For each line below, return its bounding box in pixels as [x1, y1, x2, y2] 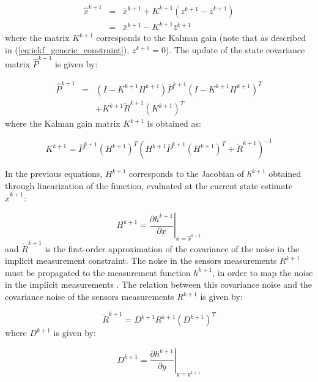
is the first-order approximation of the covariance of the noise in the [45, 242, 300, 255]
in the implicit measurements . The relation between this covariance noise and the [5, 278, 312, 291]
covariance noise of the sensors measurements [5, 290, 174, 303]
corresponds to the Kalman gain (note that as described [96, 31, 306, 44]
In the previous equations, [5, 167, 103, 180]
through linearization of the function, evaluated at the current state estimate [5, 179, 293, 192]
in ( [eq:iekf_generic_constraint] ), [5, 43, 130, 56]
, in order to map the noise [212, 266, 313, 279]
